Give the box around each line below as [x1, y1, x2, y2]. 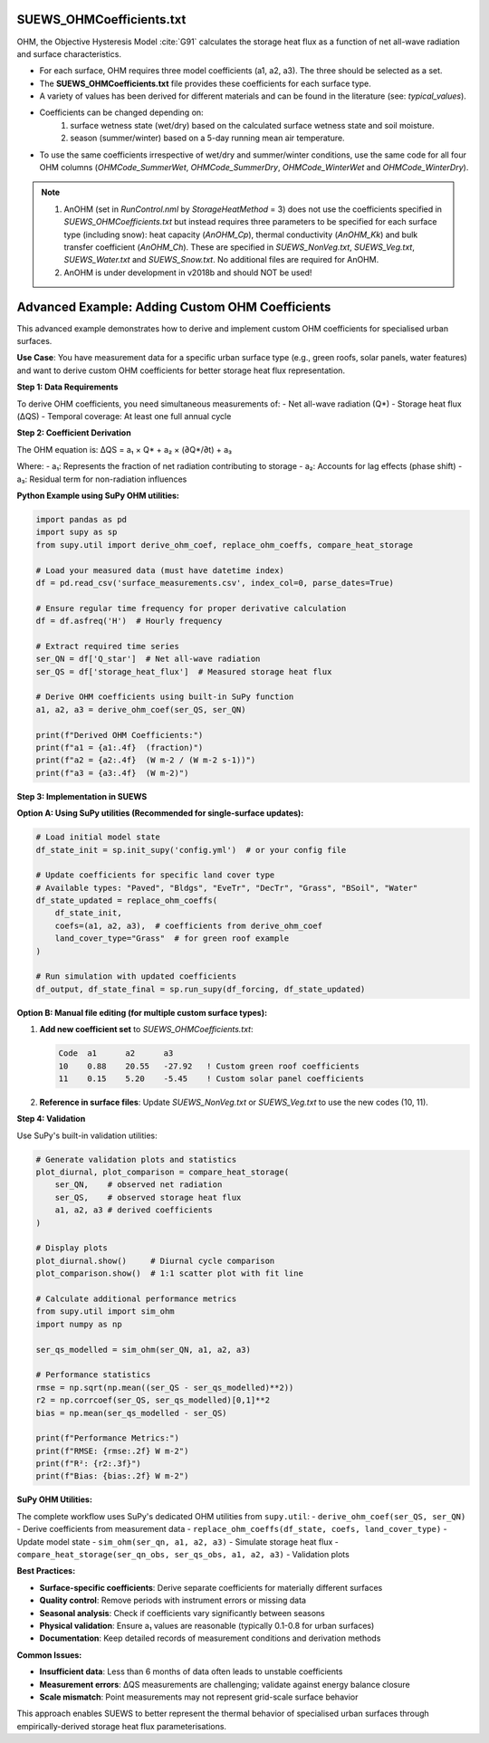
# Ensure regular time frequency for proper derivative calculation [35, 603, 347, 613]
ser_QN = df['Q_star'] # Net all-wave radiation [35, 654, 261, 665]
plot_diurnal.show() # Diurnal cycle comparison [35, 1255, 275, 1266]
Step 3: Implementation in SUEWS [16, 790, 148, 801]
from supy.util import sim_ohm [35, 1307, 176, 1317]
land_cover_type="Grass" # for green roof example [54, 934, 290, 943]
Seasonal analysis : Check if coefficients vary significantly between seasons [39, 1607, 326, 1618]
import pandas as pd [35, 514, 127, 524]
